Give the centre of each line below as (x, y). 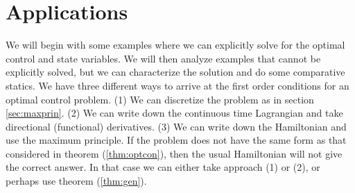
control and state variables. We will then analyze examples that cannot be (163, 58)
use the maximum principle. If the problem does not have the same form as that (176, 140)
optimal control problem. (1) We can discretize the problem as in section (160, 99)
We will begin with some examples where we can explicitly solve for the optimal (175, 45)
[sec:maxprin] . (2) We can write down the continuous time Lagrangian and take (174, 113)
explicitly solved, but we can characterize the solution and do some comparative (175, 72)
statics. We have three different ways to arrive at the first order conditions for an (177, 85)
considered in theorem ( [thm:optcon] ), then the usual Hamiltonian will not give (174, 153)
